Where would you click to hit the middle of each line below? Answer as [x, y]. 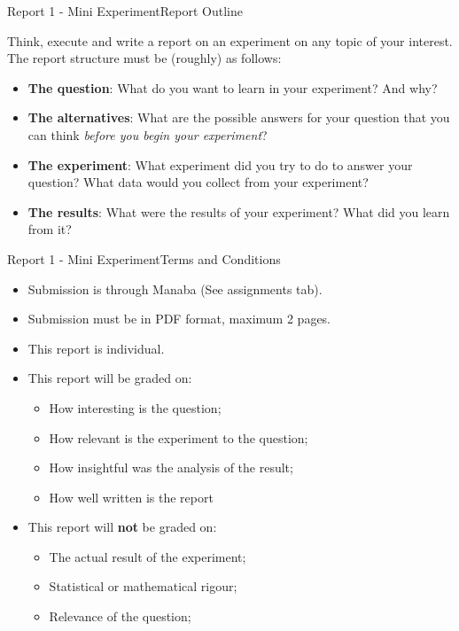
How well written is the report [131, 497]
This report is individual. [96, 348]
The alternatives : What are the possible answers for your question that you [239, 117]
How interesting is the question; [135, 407]
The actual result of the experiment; [148, 556]
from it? [50, 229]
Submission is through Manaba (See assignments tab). [175, 288]
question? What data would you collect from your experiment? [198, 182]
